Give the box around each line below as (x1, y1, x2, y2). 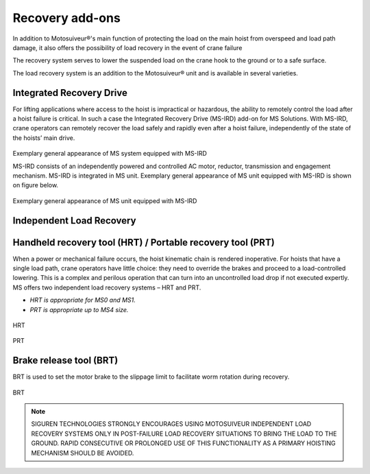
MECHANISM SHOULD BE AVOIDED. (31, 449, 134, 457)
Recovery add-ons (12, 10, 121, 25)
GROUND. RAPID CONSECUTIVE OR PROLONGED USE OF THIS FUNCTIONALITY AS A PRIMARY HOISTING (31, 439, 336, 447)
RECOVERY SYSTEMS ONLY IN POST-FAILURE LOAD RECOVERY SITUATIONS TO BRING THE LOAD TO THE (31, 429, 337, 438)
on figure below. (12, 181, 58, 189)
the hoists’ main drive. (12, 134, 75, 142)
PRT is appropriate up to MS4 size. (29, 305, 129, 313)
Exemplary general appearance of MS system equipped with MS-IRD (12, 150, 207, 158)
